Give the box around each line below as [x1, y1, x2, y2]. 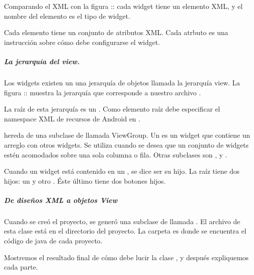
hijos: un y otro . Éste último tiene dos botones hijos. [4, 175, 166, 186]
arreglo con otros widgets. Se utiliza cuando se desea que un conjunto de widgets [4, 139, 249, 150]
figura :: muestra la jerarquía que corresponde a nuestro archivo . [4, 87, 201, 97]
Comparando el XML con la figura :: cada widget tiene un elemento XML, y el [4, 1, 243, 11]
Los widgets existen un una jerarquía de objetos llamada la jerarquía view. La [4, 77, 240, 87]
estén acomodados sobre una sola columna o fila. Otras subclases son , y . [4, 149, 227, 159]
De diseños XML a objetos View [4, 195, 117, 205]
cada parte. [4, 262, 38, 272]
